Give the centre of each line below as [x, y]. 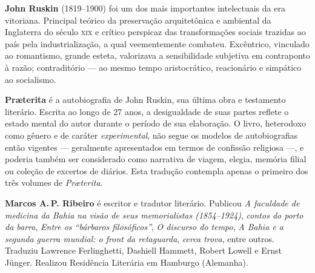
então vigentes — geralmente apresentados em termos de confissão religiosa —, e [154, 147]
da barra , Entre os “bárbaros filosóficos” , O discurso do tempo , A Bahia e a [144, 227]
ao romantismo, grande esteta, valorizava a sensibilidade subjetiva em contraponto [157, 55]
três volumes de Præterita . [54, 183]
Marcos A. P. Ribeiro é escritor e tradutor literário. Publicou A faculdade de [152, 202]
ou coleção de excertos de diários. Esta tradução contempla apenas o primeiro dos [157, 170]
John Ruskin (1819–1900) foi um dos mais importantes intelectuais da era [145, 8]
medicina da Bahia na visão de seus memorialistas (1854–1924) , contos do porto [154, 215]
